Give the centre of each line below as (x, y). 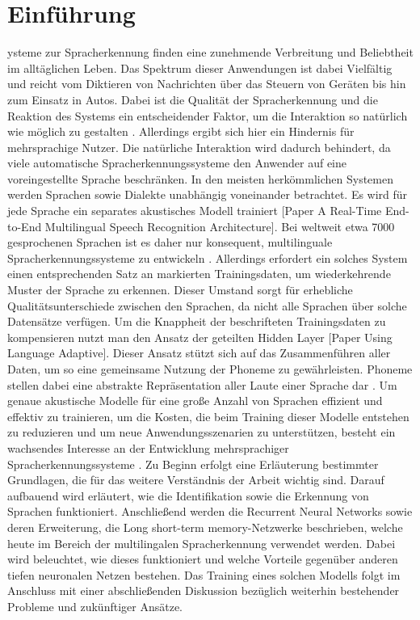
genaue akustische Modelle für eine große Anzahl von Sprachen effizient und (195, 401)
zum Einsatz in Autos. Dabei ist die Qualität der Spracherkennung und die (193, 99)
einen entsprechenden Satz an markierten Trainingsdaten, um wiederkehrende (199, 274)
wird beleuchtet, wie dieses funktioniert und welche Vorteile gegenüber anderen (203, 559)
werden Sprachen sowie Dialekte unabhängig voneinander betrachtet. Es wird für (208, 194)
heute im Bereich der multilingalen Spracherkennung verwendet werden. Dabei (202, 543)
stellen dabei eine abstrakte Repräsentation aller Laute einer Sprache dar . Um (202, 384)
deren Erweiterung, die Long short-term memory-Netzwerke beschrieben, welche (205, 527)
